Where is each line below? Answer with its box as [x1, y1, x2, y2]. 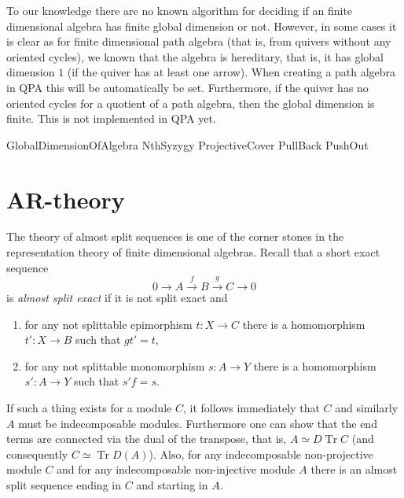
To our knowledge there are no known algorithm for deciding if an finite [6, 2, 353, 18]
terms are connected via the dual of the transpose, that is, [6, 430, 287, 447]
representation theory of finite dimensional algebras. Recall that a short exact [6, 244, 380, 260]
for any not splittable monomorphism [24, 357, 205, 374]
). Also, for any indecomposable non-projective [149, 445, 373, 462]
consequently [6, 445, 68, 462]
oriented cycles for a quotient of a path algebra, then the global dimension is [6, 94, 375, 111]
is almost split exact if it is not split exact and [6, 290, 228, 306]
